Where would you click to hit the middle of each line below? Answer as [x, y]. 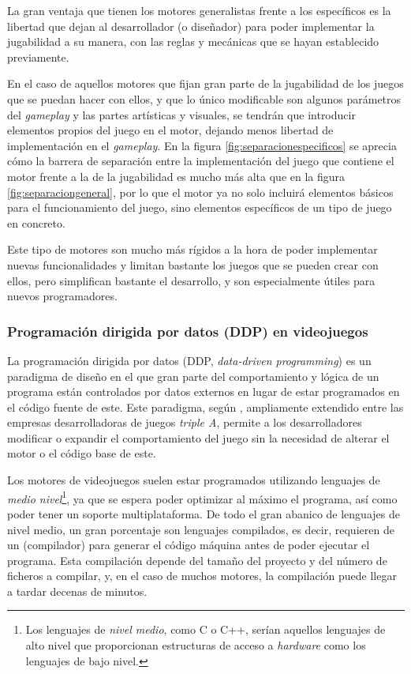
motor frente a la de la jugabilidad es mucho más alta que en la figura [176, 176]
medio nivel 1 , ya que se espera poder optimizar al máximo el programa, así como [202, 497]
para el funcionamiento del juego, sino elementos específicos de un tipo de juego [200, 207]
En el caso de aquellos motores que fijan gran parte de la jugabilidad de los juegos [205, 83]
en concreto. [36, 222]
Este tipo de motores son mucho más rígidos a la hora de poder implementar [192, 249]
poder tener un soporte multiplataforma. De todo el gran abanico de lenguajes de [204, 513]
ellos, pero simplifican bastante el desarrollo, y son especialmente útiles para [191, 280]
